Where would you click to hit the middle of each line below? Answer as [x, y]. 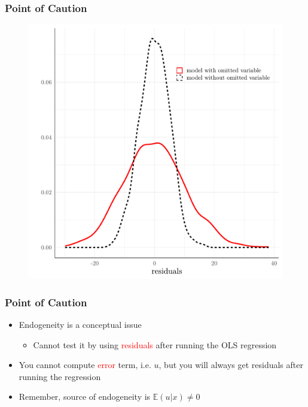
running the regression [60, 376]
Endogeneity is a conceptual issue [80, 325]
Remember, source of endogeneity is [85, 397]
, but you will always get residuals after [231, 365]
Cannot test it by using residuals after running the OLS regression [155, 344]
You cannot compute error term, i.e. [85, 365]
